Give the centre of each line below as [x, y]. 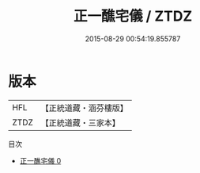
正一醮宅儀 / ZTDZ [133, 16]
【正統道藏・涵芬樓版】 [85, 108]
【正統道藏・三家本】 [81, 122]
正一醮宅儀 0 [40, 160]
